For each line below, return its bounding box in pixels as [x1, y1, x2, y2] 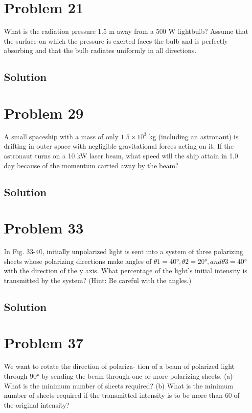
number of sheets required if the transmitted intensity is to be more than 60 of [4, 390, 240, 400]
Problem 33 [4, 218, 84, 238]
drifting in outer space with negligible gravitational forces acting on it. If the [4, 141, 234, 151]
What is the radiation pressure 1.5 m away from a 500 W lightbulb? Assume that [4, 26, 249, 36]
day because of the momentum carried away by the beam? [4, 160, 179, 170]
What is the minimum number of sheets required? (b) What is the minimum [4, 380, 233, 390]
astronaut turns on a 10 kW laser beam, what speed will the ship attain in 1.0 [4, 151, 238, 160]
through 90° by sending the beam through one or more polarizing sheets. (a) [4, 370, 233, 381]
